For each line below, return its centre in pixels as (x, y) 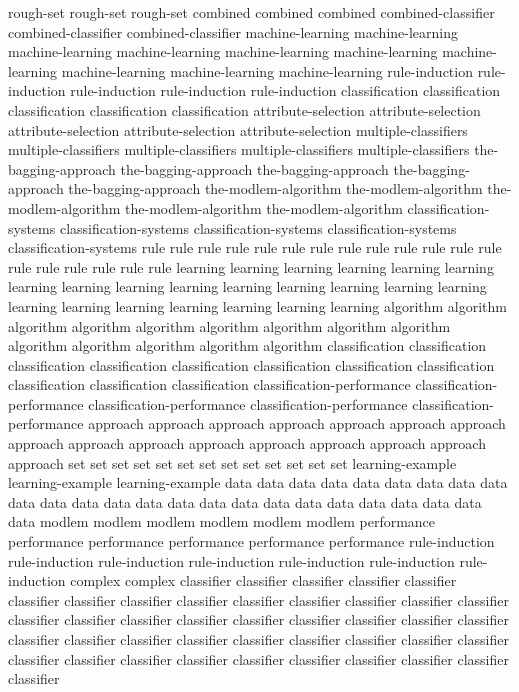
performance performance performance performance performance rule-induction (251, 541)
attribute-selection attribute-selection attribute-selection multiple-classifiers (238, 129)
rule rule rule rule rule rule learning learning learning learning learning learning (251, 266)
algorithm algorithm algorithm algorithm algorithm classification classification (247, 345)
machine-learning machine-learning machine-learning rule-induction (267, 70)
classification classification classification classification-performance (209, 384)
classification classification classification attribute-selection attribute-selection (244, 109)
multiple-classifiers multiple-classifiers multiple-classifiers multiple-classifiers (239, 149)
